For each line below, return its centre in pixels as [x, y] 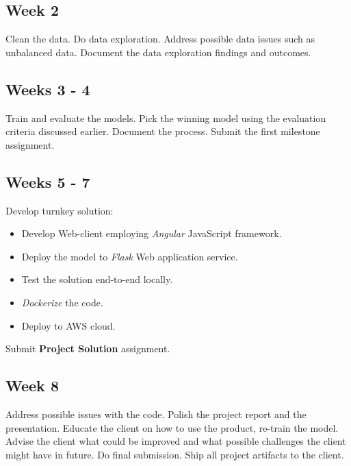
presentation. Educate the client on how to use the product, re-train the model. [172, 427]
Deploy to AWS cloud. [68, 325]
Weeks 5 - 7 [48, 181]
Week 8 [32, 385]
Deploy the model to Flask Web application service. [130, 256]
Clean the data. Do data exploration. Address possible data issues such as [160, 39]
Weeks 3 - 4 [48, 89]
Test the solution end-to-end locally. [97, 279]
